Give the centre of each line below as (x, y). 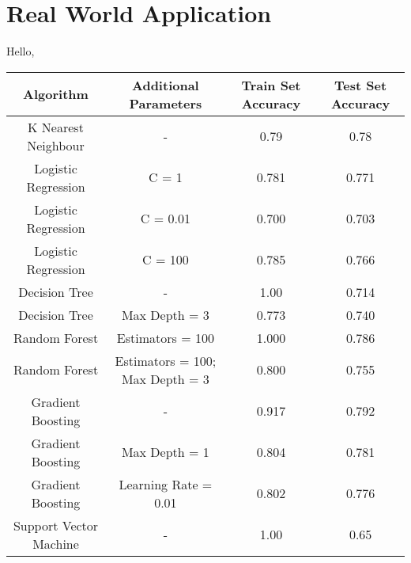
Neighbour (56, 145)
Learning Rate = (166, 484)
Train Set (271, 85)
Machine (56, 543)
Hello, (21, 51)
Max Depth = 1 (165, 452)
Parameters (166, 103)
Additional (166, 85)
